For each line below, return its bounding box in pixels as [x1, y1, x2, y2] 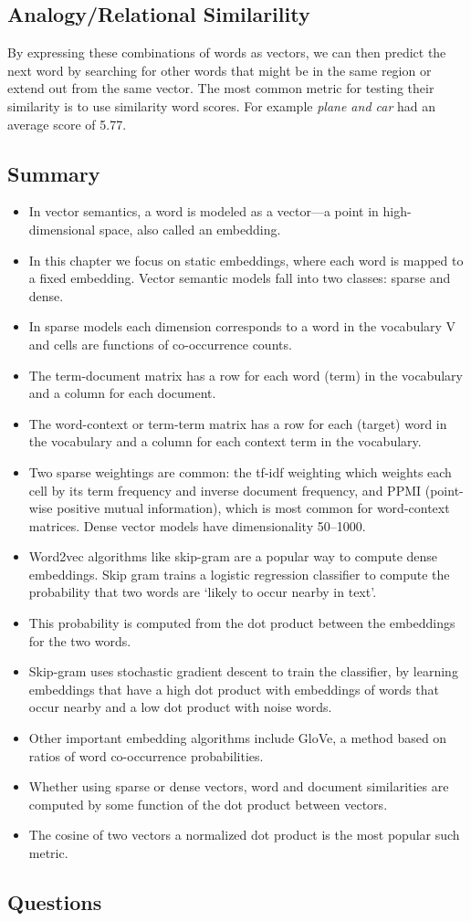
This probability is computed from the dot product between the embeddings [28, 613, 455, 633]
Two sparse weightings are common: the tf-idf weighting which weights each [28, 462, 452, 481]
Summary [7, 159, 100, 187]
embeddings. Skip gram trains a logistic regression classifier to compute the [28, 564, 450, 583]
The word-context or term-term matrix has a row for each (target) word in [28, 413, 447, 433]
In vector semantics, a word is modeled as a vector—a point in [28, 202, 379, 221]
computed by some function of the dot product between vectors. [28, 794, 388, 813]
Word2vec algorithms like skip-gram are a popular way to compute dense [28, 547, 438, 566]
